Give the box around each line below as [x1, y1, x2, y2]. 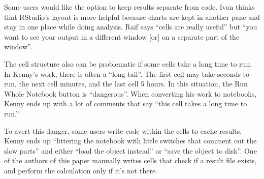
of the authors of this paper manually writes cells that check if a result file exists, [4, 155, 257, 166]
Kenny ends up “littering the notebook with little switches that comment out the [4, 135, 257, 146]
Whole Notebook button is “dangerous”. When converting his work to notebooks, [4, 88, 257, 99]
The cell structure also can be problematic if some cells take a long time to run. [4, 58, 252, 69]
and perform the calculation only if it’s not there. [4, 165, 158, 175]
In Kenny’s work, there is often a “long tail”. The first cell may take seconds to [4, 68, 250, 79]
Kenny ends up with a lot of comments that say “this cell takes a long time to [4, 98, 247, 109]
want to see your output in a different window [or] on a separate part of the [4, 31, 240, 42]
